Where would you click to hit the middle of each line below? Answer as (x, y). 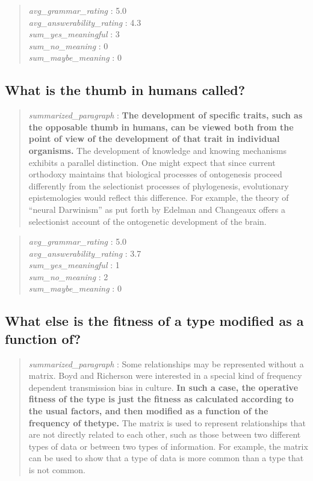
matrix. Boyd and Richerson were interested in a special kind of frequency (165, 375)
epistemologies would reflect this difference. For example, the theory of (159, 198)
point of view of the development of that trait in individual (154, 139)
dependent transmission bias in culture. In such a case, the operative (163, 387)
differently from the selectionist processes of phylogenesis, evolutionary (159, 185)
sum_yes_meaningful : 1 (74, 265)
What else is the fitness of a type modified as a (154, 321)
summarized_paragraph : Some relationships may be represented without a (166, 363)
